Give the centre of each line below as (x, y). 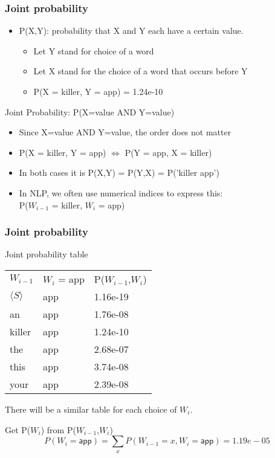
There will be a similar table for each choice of (91, 409)
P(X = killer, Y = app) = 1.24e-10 (98, 91)
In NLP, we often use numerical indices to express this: (121, 192)
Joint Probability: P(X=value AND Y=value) (90, 111)
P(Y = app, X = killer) (168, 152)
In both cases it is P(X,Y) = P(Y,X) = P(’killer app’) (119, 173)
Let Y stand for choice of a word (94, 50)
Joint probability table (47, 254)
